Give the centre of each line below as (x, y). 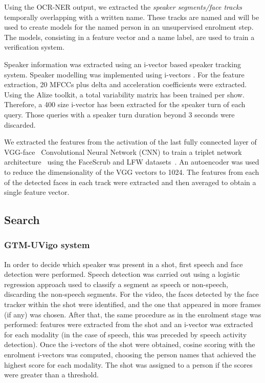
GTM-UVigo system (47, 245)
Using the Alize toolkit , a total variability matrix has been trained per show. (124, 94)
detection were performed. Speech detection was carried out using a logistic (122, 274)
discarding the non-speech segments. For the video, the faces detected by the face (131, 294)
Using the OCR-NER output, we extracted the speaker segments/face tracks (123, 7)
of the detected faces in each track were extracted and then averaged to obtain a (130, 182)
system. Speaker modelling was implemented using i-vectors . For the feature (124, 74)
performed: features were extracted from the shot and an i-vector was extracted (129, 324)
